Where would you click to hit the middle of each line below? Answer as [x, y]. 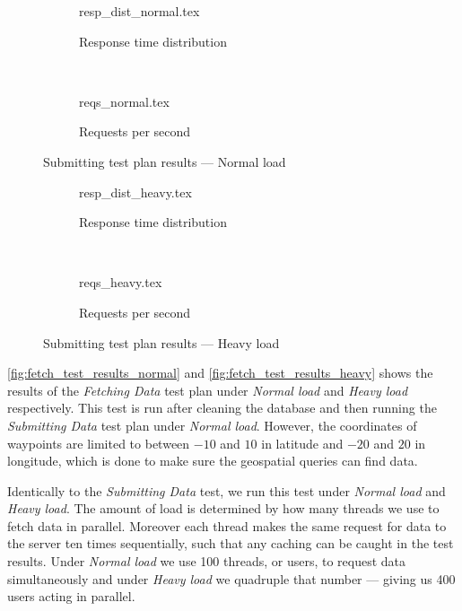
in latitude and [302, 443]
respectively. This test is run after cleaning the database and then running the [222, 408]
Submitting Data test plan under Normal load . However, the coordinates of [212, 425]
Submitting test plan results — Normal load [165, 161]
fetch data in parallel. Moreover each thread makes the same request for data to [227, 525]
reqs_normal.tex [124, 101]
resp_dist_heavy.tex [135, 192]
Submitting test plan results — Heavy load [161, 342]
